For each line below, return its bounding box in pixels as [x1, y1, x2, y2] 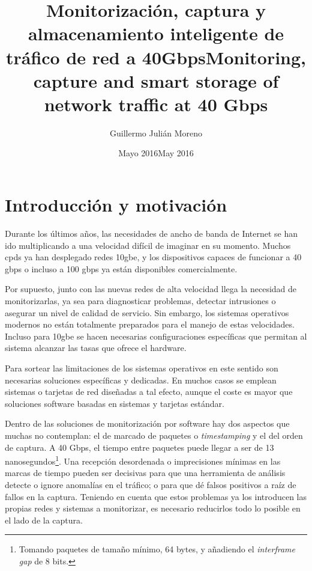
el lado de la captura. [5, 513, 83, 526]
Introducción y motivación [5, 192, 227, 217]
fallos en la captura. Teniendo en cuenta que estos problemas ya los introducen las [5, 490, 307, 502]
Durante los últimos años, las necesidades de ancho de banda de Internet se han [5, 227, 298, 239]
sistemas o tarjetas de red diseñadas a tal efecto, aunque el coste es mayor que [5, 385, 293, 398]
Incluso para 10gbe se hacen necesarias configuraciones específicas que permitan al [5, 329, 307, 342]
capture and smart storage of [33, 68, 279, 93]
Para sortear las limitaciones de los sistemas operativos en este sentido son [5, 361, 278, 374]
